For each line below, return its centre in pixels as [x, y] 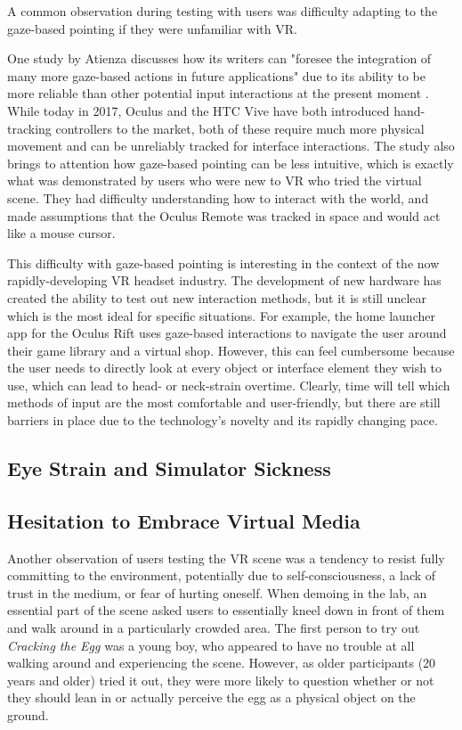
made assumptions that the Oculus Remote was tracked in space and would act [224, 215]
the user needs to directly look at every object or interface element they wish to [225, 368]
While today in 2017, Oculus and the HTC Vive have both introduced [199, 110]
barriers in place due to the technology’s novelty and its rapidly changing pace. [223, 420]
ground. [28, 714]
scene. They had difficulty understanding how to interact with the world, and [218, 197]
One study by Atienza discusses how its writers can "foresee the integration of [219, 58]
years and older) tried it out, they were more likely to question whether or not [221, 680]
